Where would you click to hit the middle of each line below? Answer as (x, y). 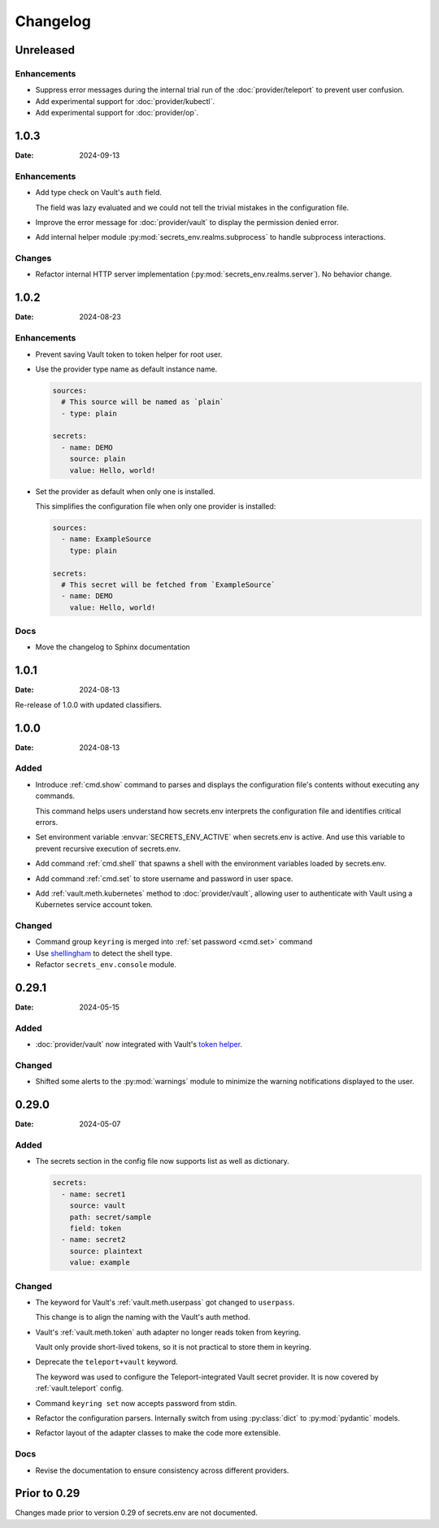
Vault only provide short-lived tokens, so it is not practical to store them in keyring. (174, 1347)
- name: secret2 (93, 1240)
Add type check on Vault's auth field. (98, 193)
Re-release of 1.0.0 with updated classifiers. (89, 705)
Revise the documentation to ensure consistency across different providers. (162, 1470)
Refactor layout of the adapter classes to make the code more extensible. (158, 1433)
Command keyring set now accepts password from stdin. (136, 1403)
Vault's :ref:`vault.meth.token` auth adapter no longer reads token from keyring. (168, 1332)
